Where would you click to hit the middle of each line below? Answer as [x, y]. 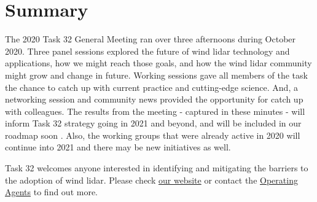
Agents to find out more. [52, 192]
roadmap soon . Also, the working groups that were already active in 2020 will [153, 135]
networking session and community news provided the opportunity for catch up [154, 99]
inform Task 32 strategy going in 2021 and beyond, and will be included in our [153, 123]
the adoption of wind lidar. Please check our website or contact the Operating [151, 180]
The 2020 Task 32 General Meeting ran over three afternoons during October [151, 39]
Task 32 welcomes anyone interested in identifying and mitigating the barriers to [157, 168]
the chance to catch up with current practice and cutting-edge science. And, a [151, 87]
